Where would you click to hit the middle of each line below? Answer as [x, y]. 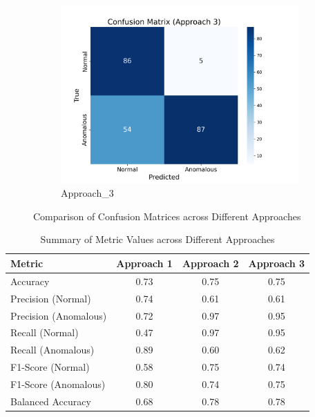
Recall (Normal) [45, 332]
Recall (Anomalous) [52, 350]
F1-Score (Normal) [50, 367]
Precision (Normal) [51, 298]
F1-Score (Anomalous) [58, 384]
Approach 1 [144, 263]
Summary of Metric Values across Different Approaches [157, 239]
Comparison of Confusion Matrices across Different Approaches [167, 216]
